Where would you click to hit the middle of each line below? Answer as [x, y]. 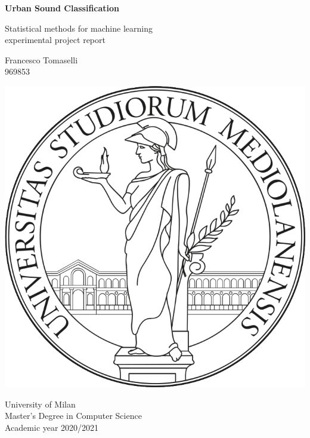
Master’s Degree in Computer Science [73, 416]
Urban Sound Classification [62, 8]
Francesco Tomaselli [41, 59]
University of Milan [40, 404]
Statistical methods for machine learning [79, 28]
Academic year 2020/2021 [52, 427]
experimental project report [55, 40]
